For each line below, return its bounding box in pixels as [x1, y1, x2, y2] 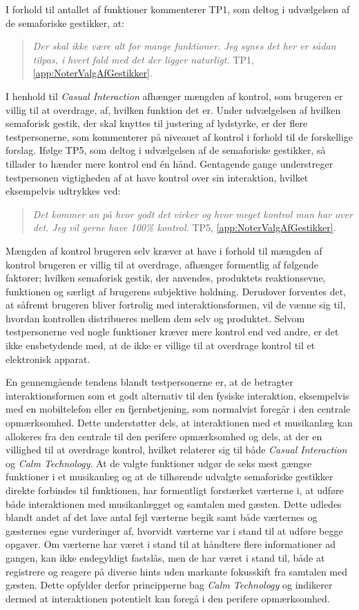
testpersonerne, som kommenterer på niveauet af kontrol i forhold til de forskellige [6, 129, 353, 144]
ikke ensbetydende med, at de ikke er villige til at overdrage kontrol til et [6, 338, 316, 353]
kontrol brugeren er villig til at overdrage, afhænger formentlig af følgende [6, 257, 319, 271]
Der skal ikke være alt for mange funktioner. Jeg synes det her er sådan [32, 39, 336, 53]
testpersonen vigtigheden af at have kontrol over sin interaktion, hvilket [6, 170, 309, 184]
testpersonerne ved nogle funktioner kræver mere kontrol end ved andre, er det [6, 324, 339, 339]
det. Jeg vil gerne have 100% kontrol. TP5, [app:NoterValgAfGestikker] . [32, 220, 336, 235]
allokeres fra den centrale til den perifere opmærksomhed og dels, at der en [6, 429, 322, 443]
